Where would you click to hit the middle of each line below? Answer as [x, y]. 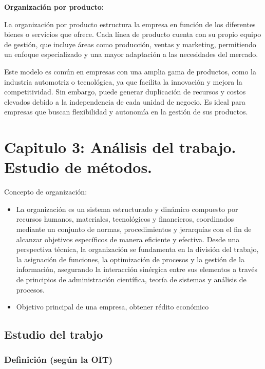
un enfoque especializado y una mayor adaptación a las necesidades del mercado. [131, 54]
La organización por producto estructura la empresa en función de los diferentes [130, 24]
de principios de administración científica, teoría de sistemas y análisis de [131, 279]
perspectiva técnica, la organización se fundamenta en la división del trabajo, [137, 249]
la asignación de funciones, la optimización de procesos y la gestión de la [130, 259]
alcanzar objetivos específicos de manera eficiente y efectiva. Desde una [128, 239]
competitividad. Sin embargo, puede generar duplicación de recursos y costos [125, 92]
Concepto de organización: [46, 192]
